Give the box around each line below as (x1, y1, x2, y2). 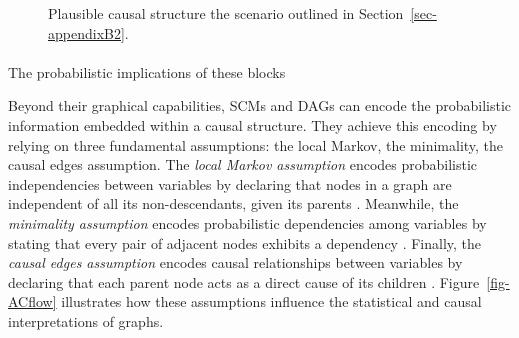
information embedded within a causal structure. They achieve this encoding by (8, 114, 497, 135)
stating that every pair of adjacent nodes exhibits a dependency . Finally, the (8, 232, 482, 253)
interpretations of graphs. (8, 310, 164, 331)
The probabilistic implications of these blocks (8, 61, 286, 82)
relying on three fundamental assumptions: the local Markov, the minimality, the (8, 134, 504, 155)
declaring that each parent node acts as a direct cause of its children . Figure (8, 271, 480, 292)
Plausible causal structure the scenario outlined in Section (48, 3, 404, 23)
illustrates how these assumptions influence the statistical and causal (61, 291, 482, 312)
